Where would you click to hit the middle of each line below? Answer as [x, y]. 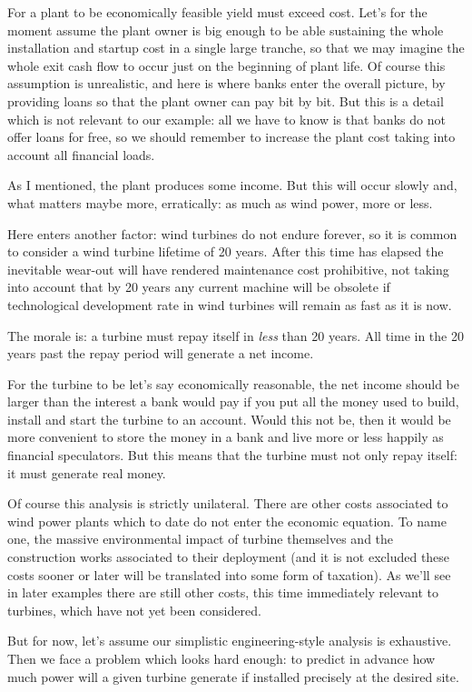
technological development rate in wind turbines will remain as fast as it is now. [230, 304]
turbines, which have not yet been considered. [134, 610]
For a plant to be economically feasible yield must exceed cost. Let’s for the [217, 12]
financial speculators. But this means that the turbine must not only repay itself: [232, 455]
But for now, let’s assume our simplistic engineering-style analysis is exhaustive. [230, 641]
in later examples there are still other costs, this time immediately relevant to [223, 592]
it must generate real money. [87, 472]
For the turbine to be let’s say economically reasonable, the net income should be [233, 383]
